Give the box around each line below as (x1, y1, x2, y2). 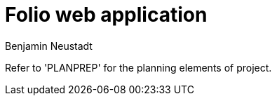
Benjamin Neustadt (5, 39, 93, 52)
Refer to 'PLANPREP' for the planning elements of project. (5, 61, 272, 74)
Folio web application (5, 3, 208, 27)
